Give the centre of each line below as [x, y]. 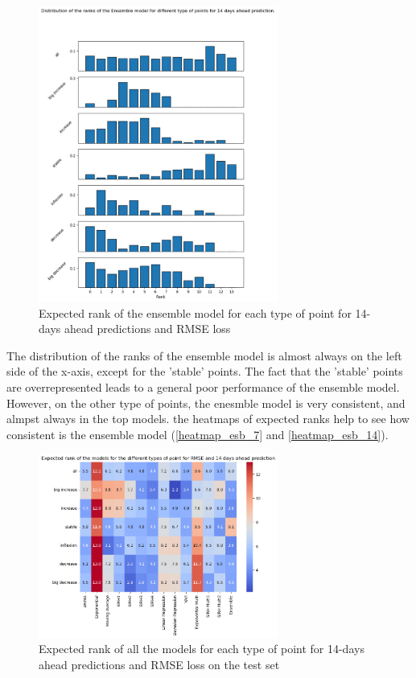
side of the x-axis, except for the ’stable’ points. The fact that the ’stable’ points [205, 371]
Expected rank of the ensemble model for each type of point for [195, 312]
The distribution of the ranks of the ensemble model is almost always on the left [204, 355]
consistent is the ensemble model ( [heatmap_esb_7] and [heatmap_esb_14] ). [198, 434]
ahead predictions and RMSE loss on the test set [159, 665]
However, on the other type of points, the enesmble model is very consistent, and [206, 403]
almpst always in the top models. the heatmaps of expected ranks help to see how [208, 419]
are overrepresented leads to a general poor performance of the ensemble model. [203, 387]
